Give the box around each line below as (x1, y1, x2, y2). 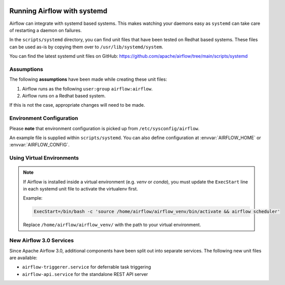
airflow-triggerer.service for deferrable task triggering (22, 264, 151, 270)
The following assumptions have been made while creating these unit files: (9, 76, 167, 82)
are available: (9, 255, 38, 261)
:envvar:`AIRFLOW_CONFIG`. (9, 142, 70, 148)
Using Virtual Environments (9, 154, 79, 162)
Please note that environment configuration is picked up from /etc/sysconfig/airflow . (9, 125, 200, 132)
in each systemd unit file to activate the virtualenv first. (23, 186, 138, 192)
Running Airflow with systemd (9, 7, 108, 15)
